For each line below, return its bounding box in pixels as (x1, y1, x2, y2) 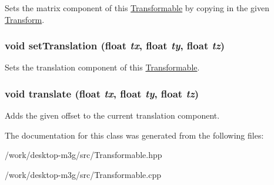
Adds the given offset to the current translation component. (5, 109, 220, 122)
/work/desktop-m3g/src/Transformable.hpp (5, 149, 162, 161)
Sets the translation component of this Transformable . (5, 61, 200, 73)
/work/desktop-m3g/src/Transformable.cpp (5, 169, 162, 180)
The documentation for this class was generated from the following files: (5, 129, 264, 141)
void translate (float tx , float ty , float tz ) (5, 86, 199, 100)
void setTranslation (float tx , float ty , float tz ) (5, 38, 225, 53)
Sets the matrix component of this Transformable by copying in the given (5, 2, 269, 14)
